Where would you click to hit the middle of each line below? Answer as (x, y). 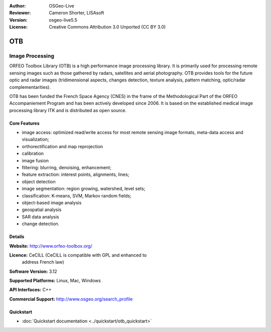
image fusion (35, 160)
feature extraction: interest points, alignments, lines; (76, 175)
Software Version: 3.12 (33, 271)
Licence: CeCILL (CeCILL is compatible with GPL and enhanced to (78, 255)
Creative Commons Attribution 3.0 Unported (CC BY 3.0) (107, 27)
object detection (39, 181)
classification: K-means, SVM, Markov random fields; (77, 195)
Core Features (24, 123)
